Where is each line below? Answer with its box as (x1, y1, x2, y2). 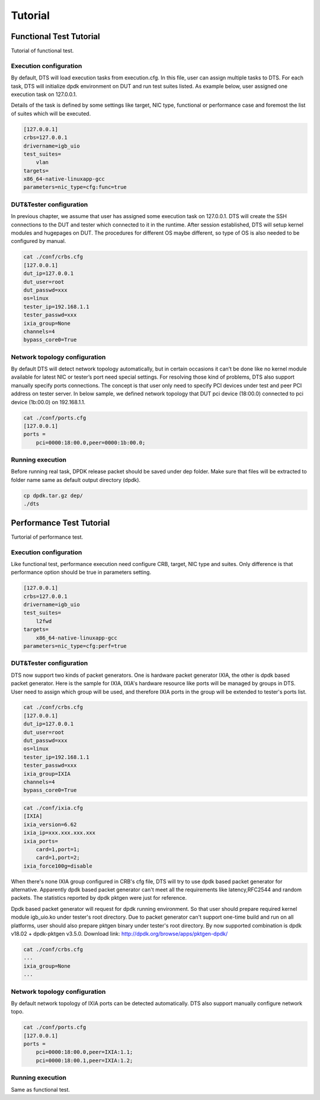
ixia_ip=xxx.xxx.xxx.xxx (23, 830, 96, 836)
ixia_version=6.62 (23, 821, 77, 828)
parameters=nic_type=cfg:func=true (23, 184, 127, 191)
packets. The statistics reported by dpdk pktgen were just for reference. (11, 894, 187, 901)
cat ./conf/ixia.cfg (23, 804, 83, 811)
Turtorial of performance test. (11, 533, 84, 541)
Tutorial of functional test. (11, 47, 74, 55)
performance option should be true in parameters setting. (11, 569, 151, 576)
